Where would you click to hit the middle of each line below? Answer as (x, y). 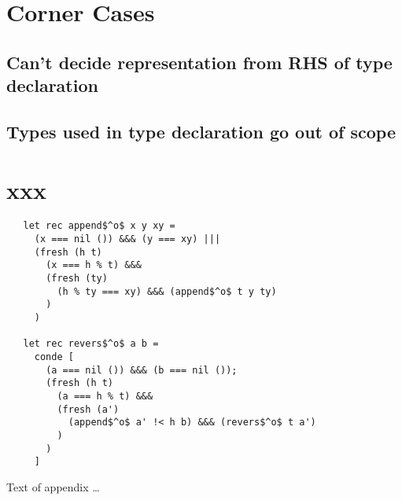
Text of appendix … (53, 486)
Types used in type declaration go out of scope (201, 131)
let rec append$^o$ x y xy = (99, 226)
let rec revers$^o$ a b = (91, 344)
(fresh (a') (88, 409)
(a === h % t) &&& (105, 396)
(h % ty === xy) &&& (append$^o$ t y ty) (167, 291)
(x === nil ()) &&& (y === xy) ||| (127, 239)
